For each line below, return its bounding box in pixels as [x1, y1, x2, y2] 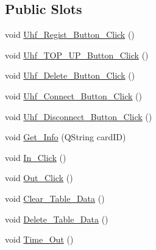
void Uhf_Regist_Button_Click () [5, 28, 135, 41]
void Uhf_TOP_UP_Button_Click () [5, 48, 149, 61]
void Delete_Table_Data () [5, 212, 108, 225]
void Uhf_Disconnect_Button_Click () [5, 110, 152, 123]
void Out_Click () [5, 171, 73, 184]
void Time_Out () [5, 233, 74, 246]
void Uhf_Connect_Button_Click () [5, 89, 143, 102]
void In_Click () [5, 151, 66, 163]
